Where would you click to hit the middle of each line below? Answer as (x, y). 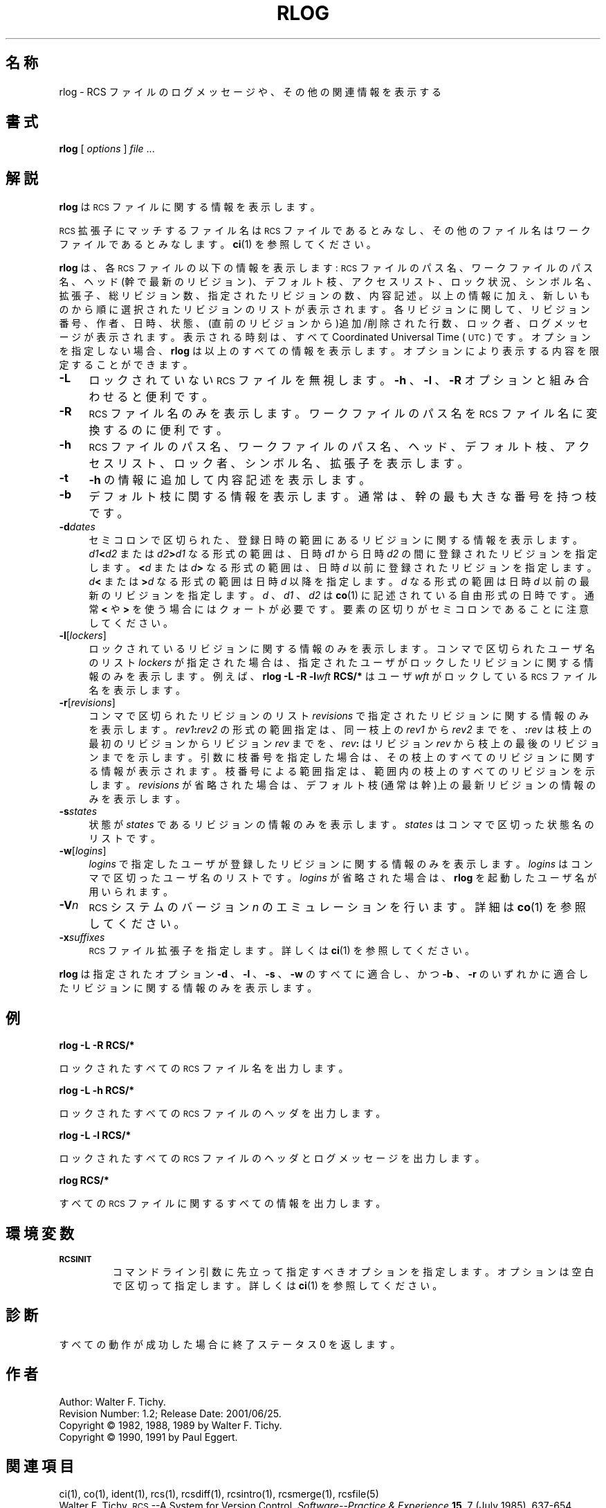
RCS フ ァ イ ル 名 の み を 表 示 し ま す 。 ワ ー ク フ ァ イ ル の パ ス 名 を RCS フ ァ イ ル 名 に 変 (343, 414)
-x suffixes (82, 937)
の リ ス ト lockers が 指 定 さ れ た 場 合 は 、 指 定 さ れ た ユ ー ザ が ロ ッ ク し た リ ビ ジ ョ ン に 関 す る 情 (341, 663)
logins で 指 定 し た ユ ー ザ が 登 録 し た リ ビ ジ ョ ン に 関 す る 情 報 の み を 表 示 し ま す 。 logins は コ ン (341, 864)
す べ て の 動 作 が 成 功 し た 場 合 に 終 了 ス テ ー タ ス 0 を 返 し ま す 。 (230, 1344)
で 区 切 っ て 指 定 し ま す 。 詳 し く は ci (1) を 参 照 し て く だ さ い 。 (277, 1285)
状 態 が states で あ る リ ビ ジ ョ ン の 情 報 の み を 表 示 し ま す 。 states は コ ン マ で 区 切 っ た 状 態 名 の (341, 825)
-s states (78, 811)
